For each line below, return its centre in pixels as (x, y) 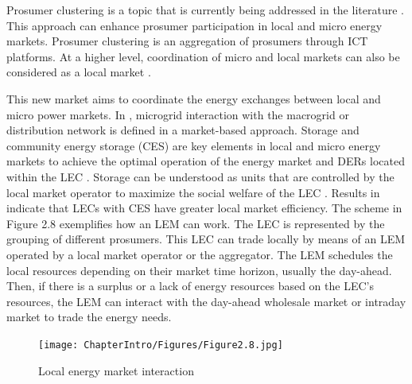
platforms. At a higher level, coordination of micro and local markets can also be (203, 56)
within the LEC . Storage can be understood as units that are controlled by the (200, 176)
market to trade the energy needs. (89, 317)
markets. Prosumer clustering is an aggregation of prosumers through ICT (187, 41)
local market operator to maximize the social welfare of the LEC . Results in (193, 192)
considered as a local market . (79, 72)
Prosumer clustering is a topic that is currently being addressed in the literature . (205, 10)
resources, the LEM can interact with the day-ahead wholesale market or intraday (206, 301)
